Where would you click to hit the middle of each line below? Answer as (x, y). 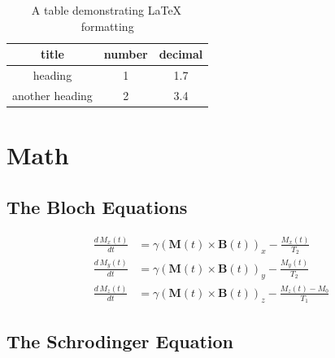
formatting (107, 26)
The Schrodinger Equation (120, 341)
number (126, 54)
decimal (181, 54)
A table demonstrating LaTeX (107, 10)
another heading (52, 95)
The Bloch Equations (97, 206)
